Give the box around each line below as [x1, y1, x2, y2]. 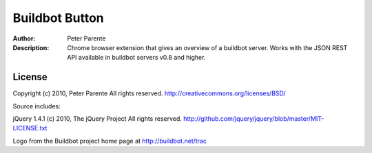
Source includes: [12, 102, 61, 110]
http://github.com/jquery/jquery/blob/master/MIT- [183, 115, 324, 123]
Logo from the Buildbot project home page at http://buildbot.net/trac [12, 137, 207, 145]
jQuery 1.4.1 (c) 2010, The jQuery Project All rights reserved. [12, 115, 183, 123]
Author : [12, 34, 36, 43]
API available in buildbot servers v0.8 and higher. [67, 54, 206, 62]
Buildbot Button [12, 10, 104, 25]
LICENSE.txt [12, 124, 48, 132]
